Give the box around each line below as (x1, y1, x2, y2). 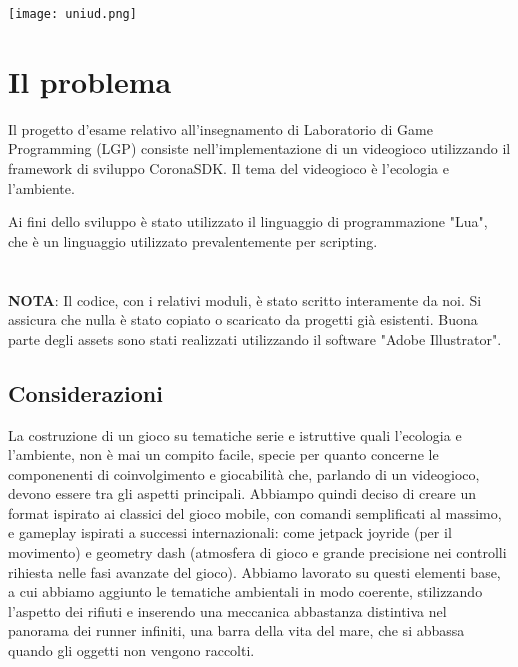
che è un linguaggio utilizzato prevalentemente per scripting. (8, 230, 378, 251)
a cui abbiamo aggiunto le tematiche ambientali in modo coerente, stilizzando (8, 581, 483, 602)
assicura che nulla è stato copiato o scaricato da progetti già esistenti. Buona (8, 309, 478, 330)
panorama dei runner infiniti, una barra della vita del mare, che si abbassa (8, 620, 465, 641)
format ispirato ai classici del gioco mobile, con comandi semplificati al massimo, (8, 502, 502, 523)
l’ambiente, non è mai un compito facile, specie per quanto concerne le (8, 444, 439, 465)
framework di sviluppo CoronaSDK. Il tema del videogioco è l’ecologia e (8, 157, 449, 178)
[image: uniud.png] (8, 7, 137, 21)
